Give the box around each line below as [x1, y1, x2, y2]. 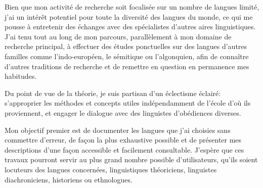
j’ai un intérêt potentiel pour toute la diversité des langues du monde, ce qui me [5, 11, 253, 22]
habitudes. [5, 71, 37, 81]
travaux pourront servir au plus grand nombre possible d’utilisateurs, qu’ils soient [5, 154, 258, 165]
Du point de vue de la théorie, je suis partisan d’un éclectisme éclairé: [5, 87, 221, 98]
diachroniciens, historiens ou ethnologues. [5, 174, 133, 184]
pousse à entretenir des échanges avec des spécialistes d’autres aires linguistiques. [5, 21, 256, 32]
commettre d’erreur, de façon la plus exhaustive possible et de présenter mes [5, 134, 242, 145]
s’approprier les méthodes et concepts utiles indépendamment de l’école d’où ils [5, 98, 251, 108]
